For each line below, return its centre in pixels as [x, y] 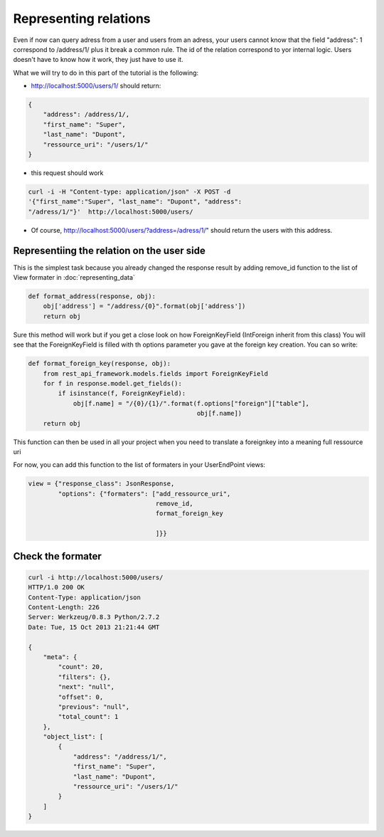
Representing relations [82, 19]
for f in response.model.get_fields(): [113, 383]
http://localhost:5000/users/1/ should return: [96, 86]
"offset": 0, [81, 697]
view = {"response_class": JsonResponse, [101, 484]
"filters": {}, [85, 677]
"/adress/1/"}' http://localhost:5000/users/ [111, 211]
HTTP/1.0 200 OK [57, 588]
